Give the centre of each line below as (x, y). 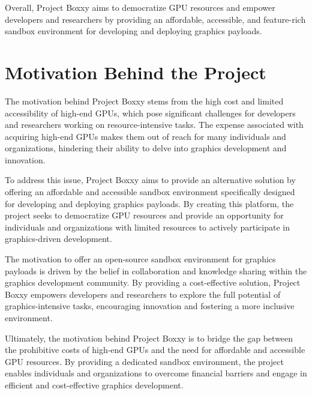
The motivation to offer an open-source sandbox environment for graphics (140, 259)
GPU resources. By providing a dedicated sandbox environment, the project (144, 361)
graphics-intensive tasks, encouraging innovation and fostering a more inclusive (150, 306)
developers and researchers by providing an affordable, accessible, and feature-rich (155, 19)
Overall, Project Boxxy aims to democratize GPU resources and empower (140, 7)
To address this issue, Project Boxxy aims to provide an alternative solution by (150, 180)
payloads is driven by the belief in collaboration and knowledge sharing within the (156, 270)
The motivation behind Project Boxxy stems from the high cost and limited (144, 101)
